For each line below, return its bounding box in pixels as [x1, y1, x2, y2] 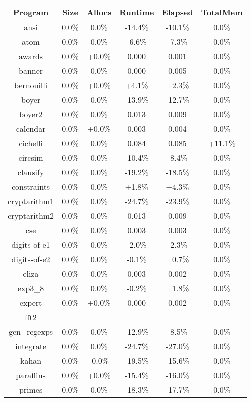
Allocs [86, 6, 112, 18]
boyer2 [19, 108, 43, 120]
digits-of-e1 [11, 239, 50, 250]
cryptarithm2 [8, 210, 54, 221]
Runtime [119, 6, 154, 18]
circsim [18, 152, 43, 163]
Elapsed [162, 6, 193, 18]
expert [19, 297, 42, 308]
